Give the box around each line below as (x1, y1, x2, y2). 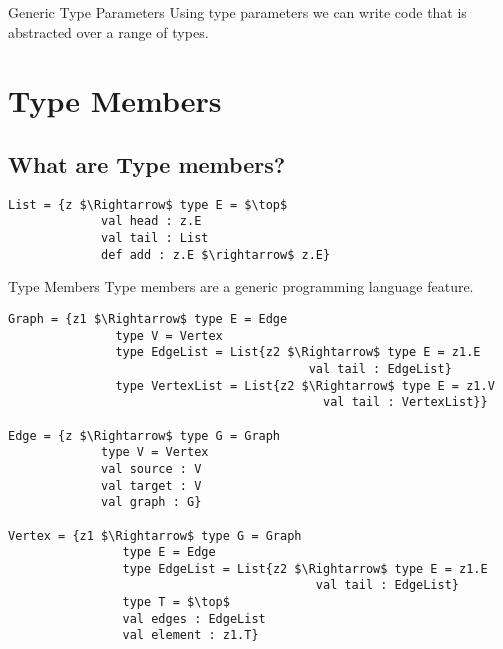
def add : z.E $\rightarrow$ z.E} (101, 247, 331, 262)
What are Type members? (8, 148, 286, 179)
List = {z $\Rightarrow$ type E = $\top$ (8, 197, 288, 212)
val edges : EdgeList (122, 611, 266, 626)
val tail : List (101, 231, 209, 246)
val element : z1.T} (122, 628, 259, 643)
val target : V (101, 478, 202, 493)
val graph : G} (101, 495, 202, 510)
